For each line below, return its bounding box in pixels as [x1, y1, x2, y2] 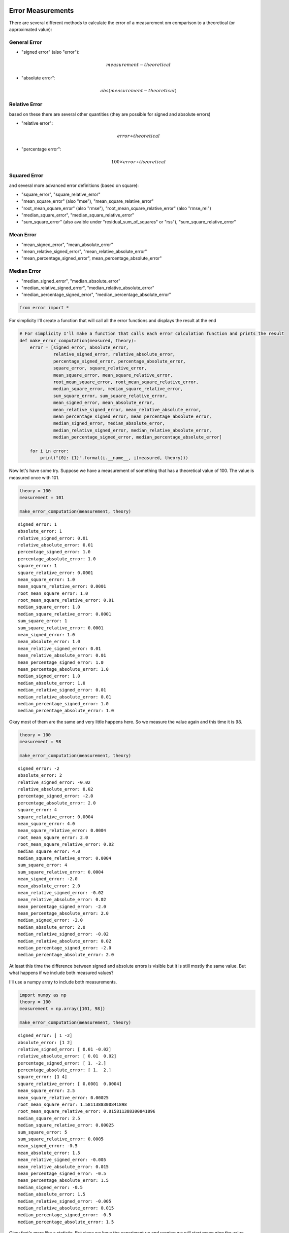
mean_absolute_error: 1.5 [18, 1150, 81, 1156]
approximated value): [9, 26, 52, 32]
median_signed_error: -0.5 [18, 1184, 83, 1190]
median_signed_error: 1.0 [18, 673, 81, 679]
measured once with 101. [9, 474, 60, 480]
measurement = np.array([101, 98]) [19, 1006, 105, 1012]
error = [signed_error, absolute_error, [30, 345, 129, 350]
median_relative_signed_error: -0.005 [18, 1198, 112, 1204]
